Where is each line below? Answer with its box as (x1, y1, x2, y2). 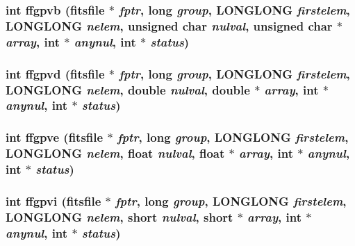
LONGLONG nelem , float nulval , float (6, 145, 225, 162)
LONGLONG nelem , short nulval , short (6, 208, 233, 225)
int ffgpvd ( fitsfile (6, 65, 105, 82)
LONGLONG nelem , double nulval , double (6, 81, 250, 98)
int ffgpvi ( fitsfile (6, 192, 101, 209)
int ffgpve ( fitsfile (6, 129, 104, 146)
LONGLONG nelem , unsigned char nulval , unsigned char (6, 17, 333, 34)
